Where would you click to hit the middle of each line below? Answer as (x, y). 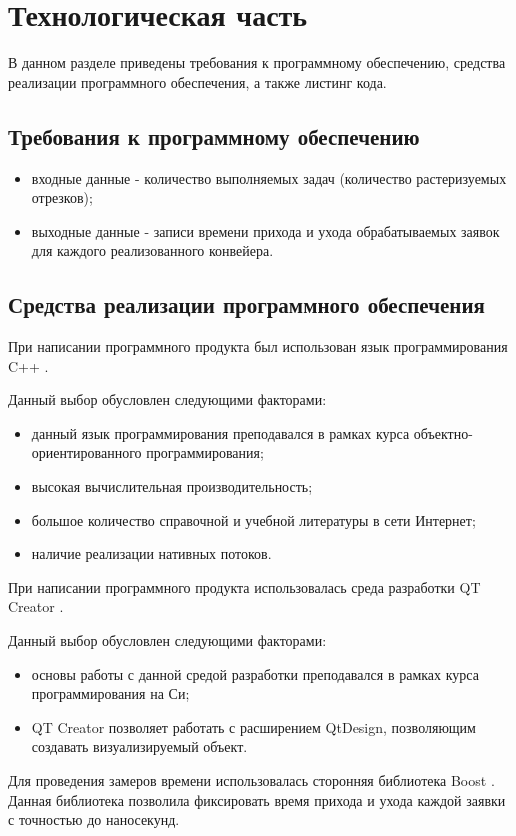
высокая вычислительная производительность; (172, 486)
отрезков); (62, 197)
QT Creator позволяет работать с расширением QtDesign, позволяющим (253, 726)
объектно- (443, 432)
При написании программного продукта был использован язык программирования (258, 346)
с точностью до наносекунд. (94, 819)
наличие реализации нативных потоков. (151, 553)
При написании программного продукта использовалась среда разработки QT (244, 586)
